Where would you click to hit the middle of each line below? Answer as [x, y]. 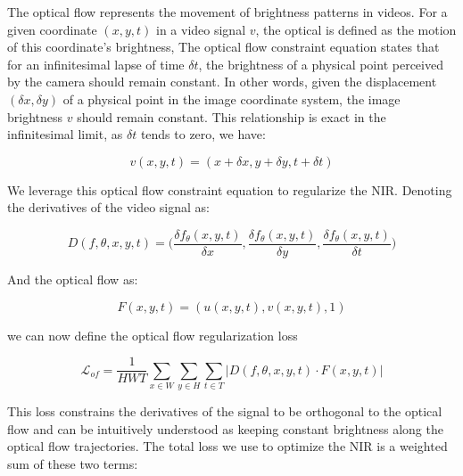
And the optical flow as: [73, 279]
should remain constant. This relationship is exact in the [231, 116]
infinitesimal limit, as [65, 134]
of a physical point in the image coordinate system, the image [231, 98]
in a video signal [201, 29]
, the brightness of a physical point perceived [321, 64]
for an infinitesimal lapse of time [96, 64]
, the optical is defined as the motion [356, 29]
